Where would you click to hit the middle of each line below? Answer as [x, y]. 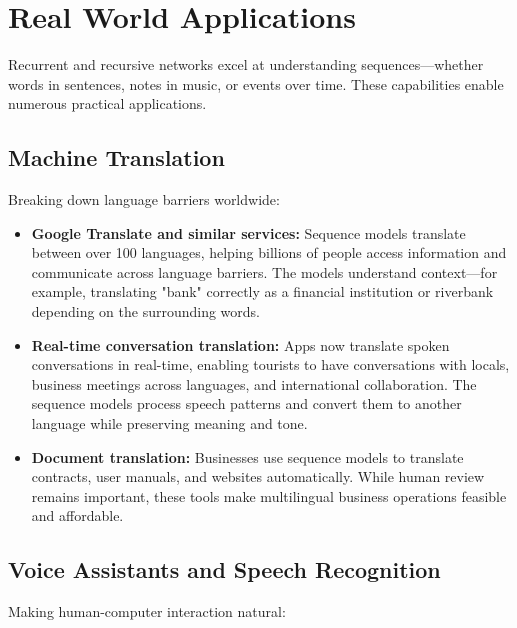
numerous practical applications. [107, 103]
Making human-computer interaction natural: [147, 611]
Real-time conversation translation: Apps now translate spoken [240, 344]
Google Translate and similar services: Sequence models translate [248, 232]
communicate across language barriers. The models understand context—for [264, 271]
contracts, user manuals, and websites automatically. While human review [258, 476]
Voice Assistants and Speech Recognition [224, 569]
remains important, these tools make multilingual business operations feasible [269, 495]
